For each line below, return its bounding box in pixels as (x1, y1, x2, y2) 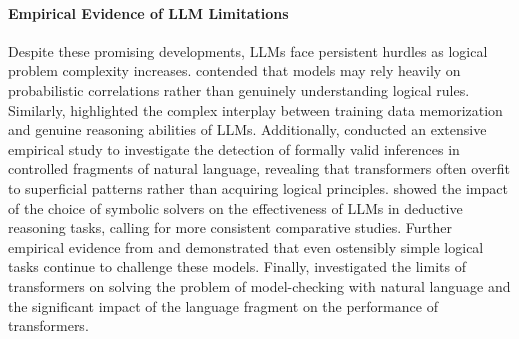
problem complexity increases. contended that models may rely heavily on (8, 60, 461, 81)
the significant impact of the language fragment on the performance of (8, 295, 438, 316)
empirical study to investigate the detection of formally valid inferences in (8, 138, 460, 159)
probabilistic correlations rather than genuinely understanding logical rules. (8, 79, 470, 100)
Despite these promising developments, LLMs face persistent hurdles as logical (8, 40, 488, 61)
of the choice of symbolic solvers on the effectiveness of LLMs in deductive (8, 197, 463, 218)
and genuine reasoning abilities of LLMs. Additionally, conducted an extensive (8, 119, 487, 140)
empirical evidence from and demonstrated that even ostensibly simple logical (8, 236, 484, 257)
